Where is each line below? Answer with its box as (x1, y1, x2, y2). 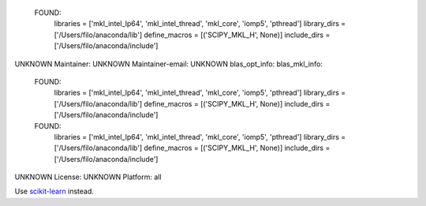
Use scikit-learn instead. (14, 186, 95, 197)
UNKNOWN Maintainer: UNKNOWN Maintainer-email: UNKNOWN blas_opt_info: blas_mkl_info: (14, 59, 323, 69)
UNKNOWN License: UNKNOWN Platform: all (14, 172, 162, 182)
